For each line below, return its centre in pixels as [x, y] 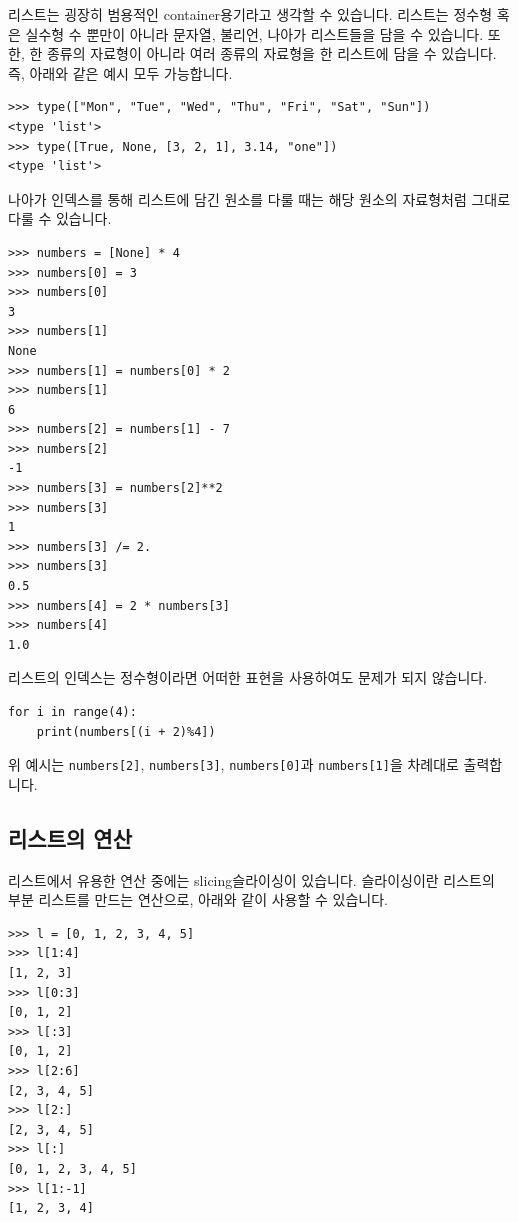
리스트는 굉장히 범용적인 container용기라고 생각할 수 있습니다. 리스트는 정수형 [250, 14]
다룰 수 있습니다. [60, 218]
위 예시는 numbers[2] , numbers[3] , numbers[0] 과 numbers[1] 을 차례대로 [233, 764]
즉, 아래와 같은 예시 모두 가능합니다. [120, 72]
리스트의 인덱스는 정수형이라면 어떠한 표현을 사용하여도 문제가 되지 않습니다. [248, 677]
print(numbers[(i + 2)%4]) [126, 731]
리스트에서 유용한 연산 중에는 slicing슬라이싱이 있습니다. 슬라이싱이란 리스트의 [251, 879]
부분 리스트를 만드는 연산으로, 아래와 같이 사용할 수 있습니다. [198, 899]
